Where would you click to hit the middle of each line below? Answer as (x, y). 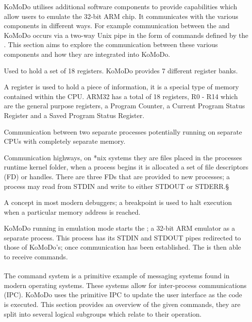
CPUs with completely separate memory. (65, 141)
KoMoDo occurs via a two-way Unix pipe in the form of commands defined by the (126, 35)
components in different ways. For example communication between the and (117, 25)
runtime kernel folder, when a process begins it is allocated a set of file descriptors (126, 167)
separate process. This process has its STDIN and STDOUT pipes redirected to (123, 237)
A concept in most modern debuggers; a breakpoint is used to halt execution (118, 202)
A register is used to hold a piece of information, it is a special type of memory (121, 87)
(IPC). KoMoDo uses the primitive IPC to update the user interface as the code (123, 295)
